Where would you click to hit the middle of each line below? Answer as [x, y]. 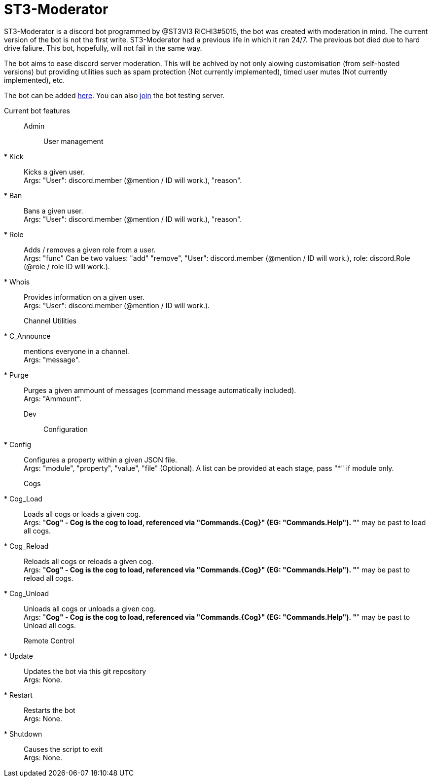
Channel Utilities [50, 320]
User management [73, 141]
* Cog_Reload [26, 546]
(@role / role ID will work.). [67, 266]
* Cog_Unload [27, 593]
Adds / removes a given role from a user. [90, 249]
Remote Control [49, 640]
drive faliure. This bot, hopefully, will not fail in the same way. [103, 48]
